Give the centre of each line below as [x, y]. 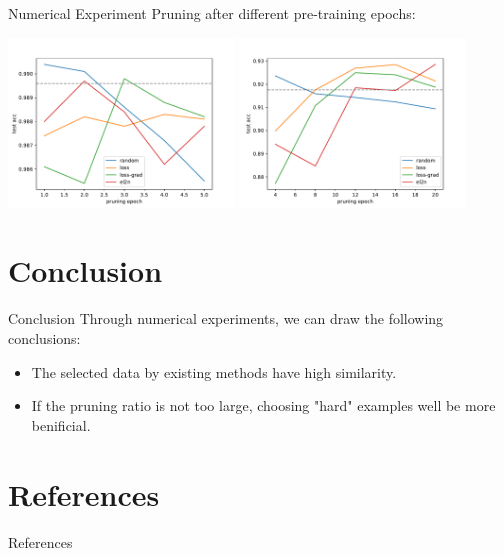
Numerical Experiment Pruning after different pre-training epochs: [212, 13]
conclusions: [44, 338]
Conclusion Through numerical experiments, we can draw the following [226, 318]
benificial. [61, 424]
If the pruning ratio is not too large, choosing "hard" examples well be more [263, 405]
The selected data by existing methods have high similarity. [214, 371]
